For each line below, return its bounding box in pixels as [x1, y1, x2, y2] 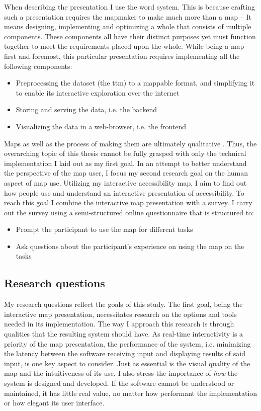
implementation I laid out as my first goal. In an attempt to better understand [4, 157, 247, 168]
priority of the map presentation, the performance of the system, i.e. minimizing [4, 338, 251, 349]
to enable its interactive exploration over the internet [16, 87, 180, 98]
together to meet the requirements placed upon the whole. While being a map [4, 41, 244, 51]
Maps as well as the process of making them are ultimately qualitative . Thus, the [4, 138, 257, 148]
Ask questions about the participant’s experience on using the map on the [16, 240, 244, 251]
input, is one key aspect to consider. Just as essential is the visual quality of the [4, 358, 250, 368]
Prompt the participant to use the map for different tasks [16, 224, 193, 234]
